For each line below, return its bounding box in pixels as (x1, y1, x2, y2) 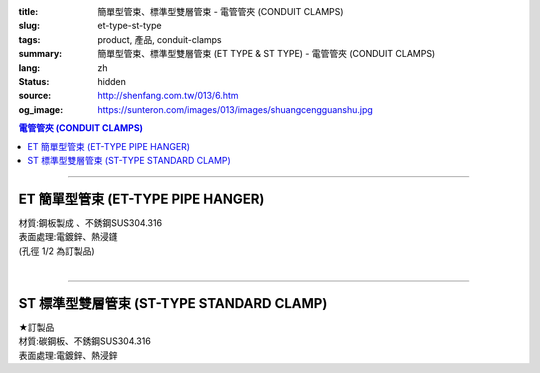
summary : (18, 48, 63, 60)
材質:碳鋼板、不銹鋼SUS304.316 (18, 335, 152, 347)
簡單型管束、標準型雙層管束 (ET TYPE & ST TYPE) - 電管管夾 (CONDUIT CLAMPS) (97, 48, 436, 60)
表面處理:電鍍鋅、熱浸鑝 (18, 231, 119, 243)
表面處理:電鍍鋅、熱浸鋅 (18, 349, 119, 361)
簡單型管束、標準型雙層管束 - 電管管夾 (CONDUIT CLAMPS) (97, 6, 344, 17)
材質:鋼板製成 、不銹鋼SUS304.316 (18, 216, 163, 229)
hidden (97, 75, 127, 87)
